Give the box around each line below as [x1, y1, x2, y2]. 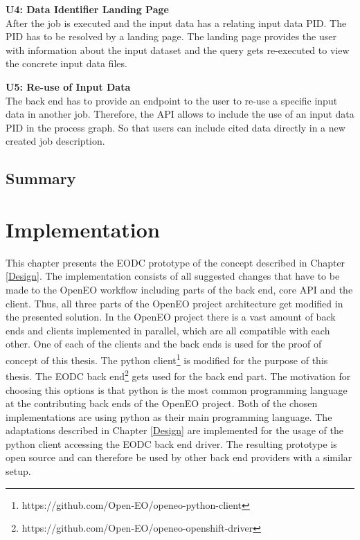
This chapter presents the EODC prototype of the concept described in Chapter [6, 255, 345, 269]
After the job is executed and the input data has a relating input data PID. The [6, 15, 347, 30]
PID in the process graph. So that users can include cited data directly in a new [6, 120, 345, 134]
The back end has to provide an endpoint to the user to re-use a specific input [6, 93, 338, 107]
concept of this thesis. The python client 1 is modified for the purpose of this [6, 351, 328, 367]
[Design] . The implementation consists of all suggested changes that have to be [6, 269, 340, 283]
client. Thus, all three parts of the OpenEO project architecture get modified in [6, 296, 343, 310]
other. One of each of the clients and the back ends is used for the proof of [6, 336, 322, 351]
